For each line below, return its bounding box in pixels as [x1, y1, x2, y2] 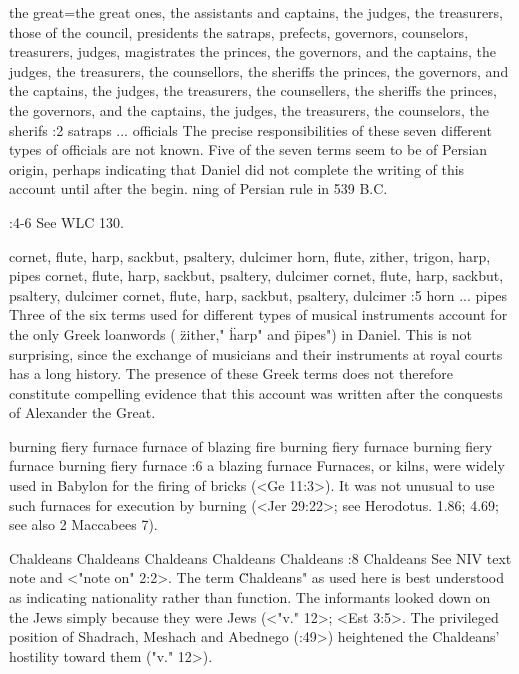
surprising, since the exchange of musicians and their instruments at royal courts [9, 343, 503, 364]
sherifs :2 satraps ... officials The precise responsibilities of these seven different [9, 119, 492, 140]
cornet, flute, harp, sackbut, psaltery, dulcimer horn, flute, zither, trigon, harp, [9, 245, 491, 266]
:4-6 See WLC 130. [9, 211, 124, 232]
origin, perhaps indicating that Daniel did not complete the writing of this [9, 158, 465, 179]
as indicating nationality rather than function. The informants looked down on [9, 587, 491, 608]
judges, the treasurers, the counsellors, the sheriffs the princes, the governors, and [9, 60, 509, 81]
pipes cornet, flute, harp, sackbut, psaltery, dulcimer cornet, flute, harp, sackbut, [9, 265, 504, 286]
